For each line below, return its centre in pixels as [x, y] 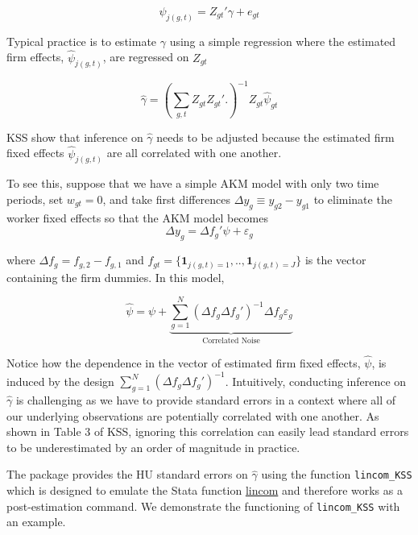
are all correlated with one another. [194, 153]
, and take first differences [167, 199]
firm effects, [35, 57]
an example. [36, 522]
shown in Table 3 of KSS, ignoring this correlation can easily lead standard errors [208, 431]
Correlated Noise [231, 341]
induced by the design [60, 381]
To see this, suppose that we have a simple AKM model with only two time [193, 183]
